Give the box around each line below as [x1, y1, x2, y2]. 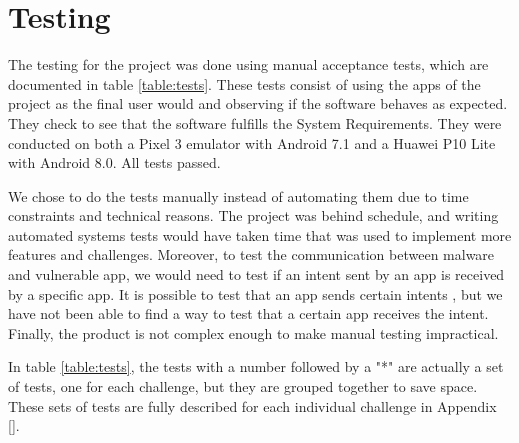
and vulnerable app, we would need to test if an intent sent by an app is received [8, 264, 505, 285]
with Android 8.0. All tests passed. [8, 152, 221, 173]
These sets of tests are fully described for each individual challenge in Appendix [8, 395, 497, 416]
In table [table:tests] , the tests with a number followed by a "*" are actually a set [8, 356, 504, 377]
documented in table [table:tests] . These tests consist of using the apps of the [8, 73, 481, 94]
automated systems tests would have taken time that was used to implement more [8, 224, 512, 245]
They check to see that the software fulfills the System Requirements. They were [8, 112, 502, 133]
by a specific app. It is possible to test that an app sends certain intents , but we [8, 283, 503, 304]
